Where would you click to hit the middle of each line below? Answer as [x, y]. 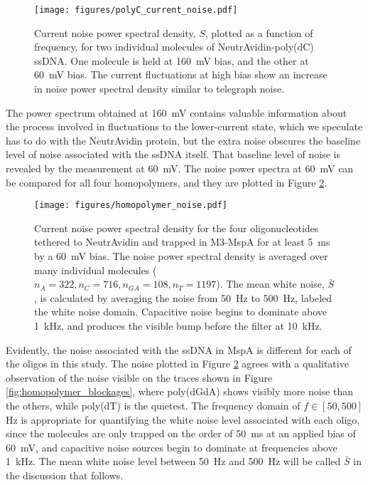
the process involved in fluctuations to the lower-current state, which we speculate [184, 126]
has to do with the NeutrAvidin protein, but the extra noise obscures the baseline [183, 140]
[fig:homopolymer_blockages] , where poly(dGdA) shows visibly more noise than [180, 391]
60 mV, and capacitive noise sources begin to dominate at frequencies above [172, 447]
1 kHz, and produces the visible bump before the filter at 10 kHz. [178, 325]
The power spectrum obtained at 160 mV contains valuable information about [177, 112]
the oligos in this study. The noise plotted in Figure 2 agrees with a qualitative [177, 364]
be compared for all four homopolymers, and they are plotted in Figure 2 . [167, 182]
